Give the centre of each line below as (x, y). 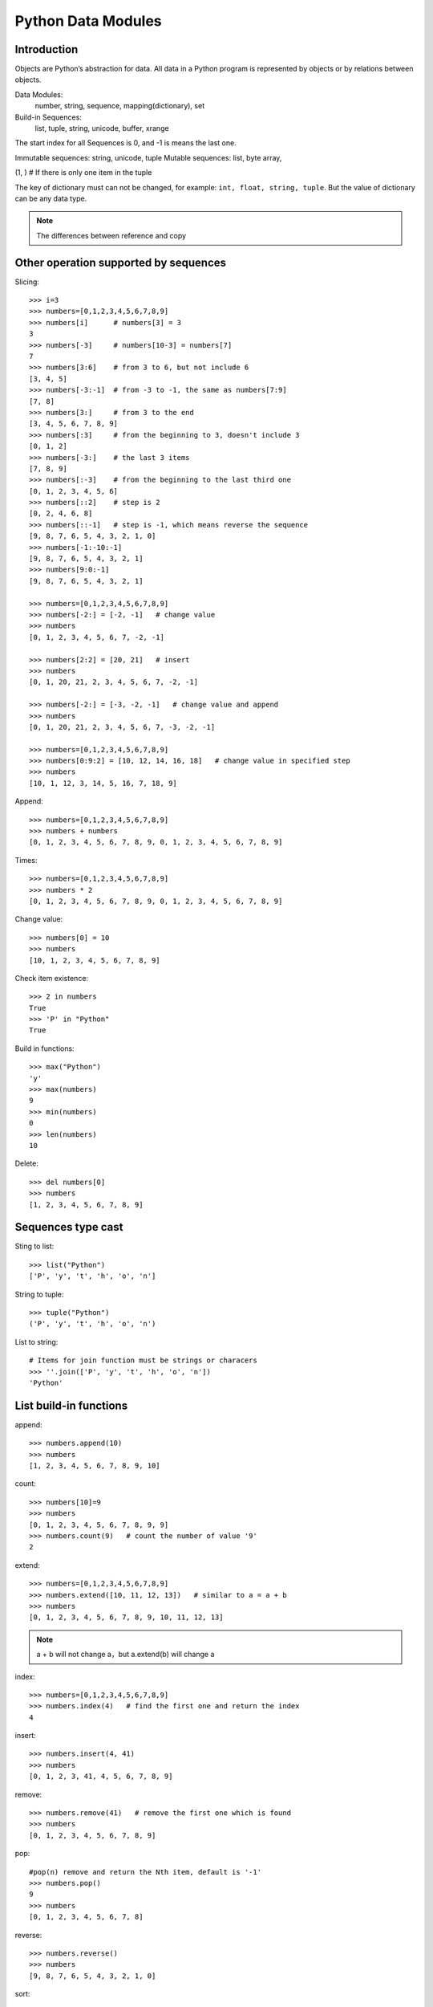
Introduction (47, 49)
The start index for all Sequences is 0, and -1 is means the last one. (125, 143)
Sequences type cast (69, 1227)
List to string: (36, 1341)
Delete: (27, 1163)
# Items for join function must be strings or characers (144, 1360)
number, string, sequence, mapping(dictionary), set (119, 106)
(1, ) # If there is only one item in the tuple (83, 173)
